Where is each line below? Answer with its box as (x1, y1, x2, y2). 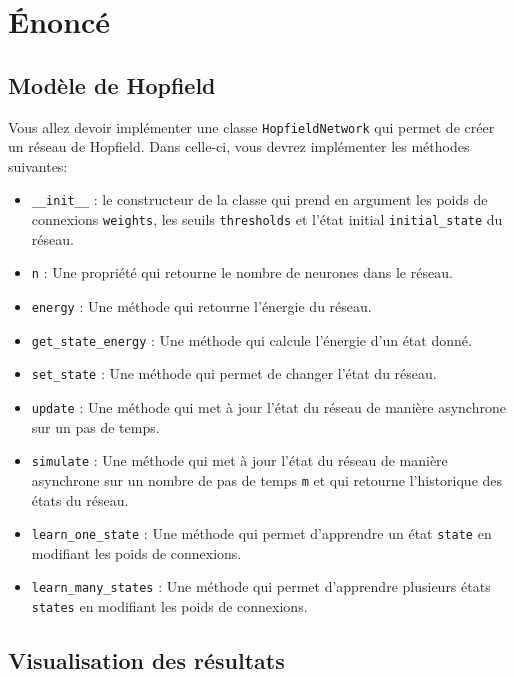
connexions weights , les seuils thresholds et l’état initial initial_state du (31, 209, 503, 230)
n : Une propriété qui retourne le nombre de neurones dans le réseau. (31, 262, 453, 283)
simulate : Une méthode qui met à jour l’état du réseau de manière (31, 450, 448, 471)
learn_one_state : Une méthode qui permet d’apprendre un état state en (31, 523, 492, 544)
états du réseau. (31, 489, 129, 510)
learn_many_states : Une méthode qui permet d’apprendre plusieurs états (31, 576, 491, 597)
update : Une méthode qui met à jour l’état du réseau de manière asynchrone (31, 396, 506, 417)
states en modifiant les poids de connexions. (31, 596, 308, 617)
